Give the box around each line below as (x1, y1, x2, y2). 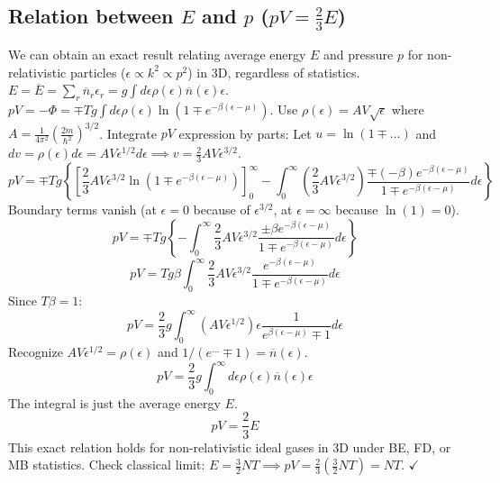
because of (193, 200, 250, 219)
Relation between (8, 2, 174, 30)
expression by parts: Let (178, 123, 312, 142)
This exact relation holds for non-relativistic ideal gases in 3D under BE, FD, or (8, 437, 451, 456)
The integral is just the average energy (8, 393, 221, 412)
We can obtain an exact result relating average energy (8, 45, 306, 64)
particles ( (69, 62, 126, 81)
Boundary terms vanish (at (8, 200, 157, 219)
